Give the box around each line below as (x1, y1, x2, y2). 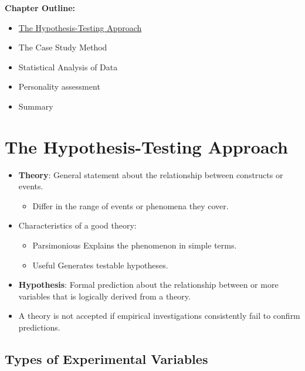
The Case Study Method (18, 41, 107, 53)
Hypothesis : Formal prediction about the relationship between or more (18, 278, 279, 291)
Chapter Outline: (5, 2, 76, 13)
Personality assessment (18, 80, 100, 93)
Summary (18, 100, 53, 112)
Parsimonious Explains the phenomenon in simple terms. (32, 239, 237, 251)
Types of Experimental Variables (5, 350, 208, 368)
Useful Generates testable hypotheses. (32, 258, 168, 271)
